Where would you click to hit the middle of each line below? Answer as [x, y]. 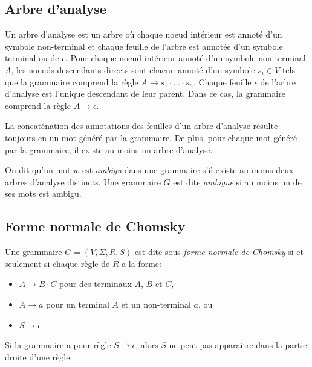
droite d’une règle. [39, 356]
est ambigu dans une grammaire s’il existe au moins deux [188, 170]
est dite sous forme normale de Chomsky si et [219, 252]
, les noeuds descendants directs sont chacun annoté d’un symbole [133, 69]
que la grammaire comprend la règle [72, 81]
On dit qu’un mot [38, 170]
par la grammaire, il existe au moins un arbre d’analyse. [109, 149]
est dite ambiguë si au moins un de [237, 181]
